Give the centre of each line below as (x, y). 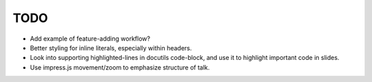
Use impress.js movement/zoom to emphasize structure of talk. (120, 67)
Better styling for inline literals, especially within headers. (111, 48)
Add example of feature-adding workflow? (90, 39)
